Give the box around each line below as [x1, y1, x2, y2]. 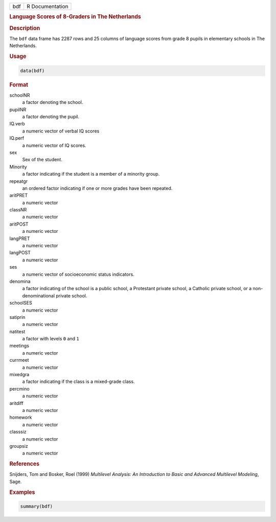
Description [9, 25, 40, 32]
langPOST [9, 250, 31, 256]
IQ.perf [9, 135, 25, 141]
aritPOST [9, 221, 29, 227]
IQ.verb [9, 121, 25, 127]
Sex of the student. [22, 157, 62, 163]
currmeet [9, 357, 29, 363]
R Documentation [26, 3, 68, 10]
